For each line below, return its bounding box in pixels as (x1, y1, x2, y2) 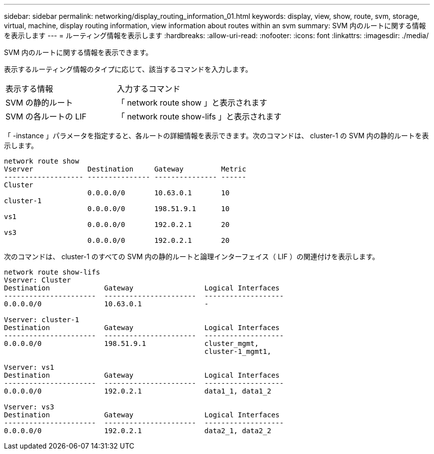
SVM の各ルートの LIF (5, 112, 87, 121)
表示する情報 (5, 84, 54, 94)
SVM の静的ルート (5, 98, 73, 108)
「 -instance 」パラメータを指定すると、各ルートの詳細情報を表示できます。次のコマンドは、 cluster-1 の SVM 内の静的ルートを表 (4, 131, 429, 140)
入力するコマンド (116, 84, 180, 94)
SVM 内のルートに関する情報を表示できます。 (4, 48, 153, 57)
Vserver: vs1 (4, 363, 54, 371)
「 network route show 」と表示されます (116, 98, 268, 108)
